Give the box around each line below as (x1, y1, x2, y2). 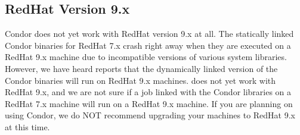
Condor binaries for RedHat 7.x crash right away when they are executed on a (5, 39, 291, 51)
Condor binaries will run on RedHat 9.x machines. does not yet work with (5, 74, 276, 86)
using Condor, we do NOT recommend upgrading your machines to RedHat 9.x (5, 109, 296, 121)
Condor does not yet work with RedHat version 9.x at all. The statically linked (5, 27, 294, 40)
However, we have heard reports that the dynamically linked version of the (5, 62, 278, 74)
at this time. (5, 120, 50, 133)
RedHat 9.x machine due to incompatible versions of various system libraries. (5, 51, 287, 63)
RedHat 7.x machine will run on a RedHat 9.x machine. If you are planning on (5, 97, 293, 109)
